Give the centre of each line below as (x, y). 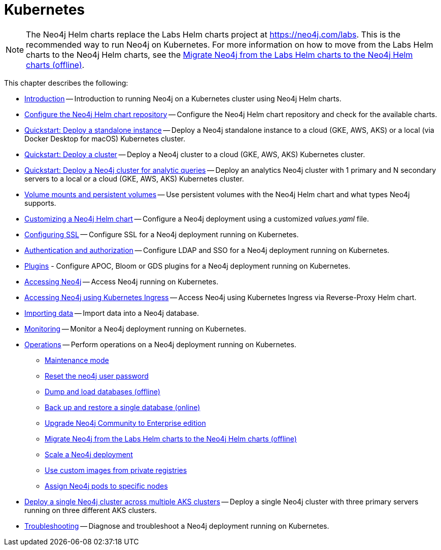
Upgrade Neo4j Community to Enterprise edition (125, 423)
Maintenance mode (77, 360)
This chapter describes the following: (66, 83)
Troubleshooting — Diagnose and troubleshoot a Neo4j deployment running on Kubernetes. (177, 526)
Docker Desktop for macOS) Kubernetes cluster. (105, 138)
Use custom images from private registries (116, 470)
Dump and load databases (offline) (103, 391)
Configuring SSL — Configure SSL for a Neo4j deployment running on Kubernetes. (162, 234)
